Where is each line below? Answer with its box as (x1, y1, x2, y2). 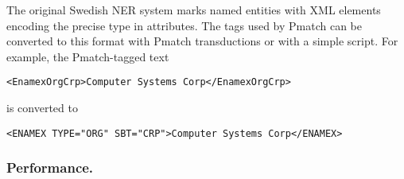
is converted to (6, 99, 78, 116)
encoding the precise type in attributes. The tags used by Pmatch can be (6, 17, 363, 33)
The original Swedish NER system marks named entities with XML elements (6, 2, 381, 18)
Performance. (6, 158, 94, 177)
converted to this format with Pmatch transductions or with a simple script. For (6, 33, 398, 49)
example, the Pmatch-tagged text (6, 48, 169, 64)
